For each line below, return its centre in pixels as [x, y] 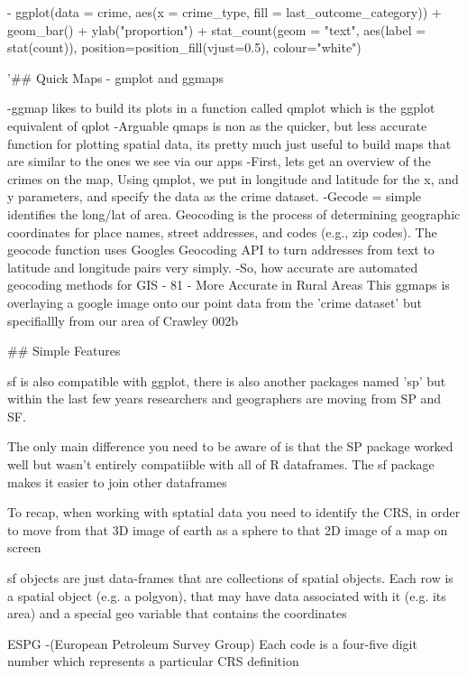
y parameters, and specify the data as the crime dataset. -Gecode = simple [215, 196]
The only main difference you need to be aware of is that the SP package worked [230, 446]
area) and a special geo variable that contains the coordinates [177, 613]
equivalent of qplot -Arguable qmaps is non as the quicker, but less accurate [217, 125]
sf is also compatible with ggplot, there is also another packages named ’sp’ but [227, 380]
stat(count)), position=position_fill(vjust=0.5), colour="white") [184, 47]
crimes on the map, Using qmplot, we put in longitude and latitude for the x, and [233, 178]
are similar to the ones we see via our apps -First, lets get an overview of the [219, 161]
